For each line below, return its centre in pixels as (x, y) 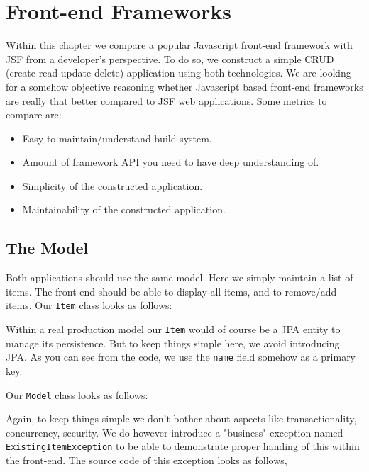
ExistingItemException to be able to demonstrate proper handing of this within (183, 446)
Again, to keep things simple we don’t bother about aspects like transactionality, (181, 418)
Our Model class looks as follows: (77, 394)
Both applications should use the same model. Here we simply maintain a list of (180, 277)
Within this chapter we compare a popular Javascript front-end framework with (179, 45)
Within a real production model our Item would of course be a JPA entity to (173, 329)
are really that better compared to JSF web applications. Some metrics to (166, 100)
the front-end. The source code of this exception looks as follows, (147, 460)
